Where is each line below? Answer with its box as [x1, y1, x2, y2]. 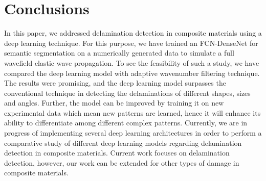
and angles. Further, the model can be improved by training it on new [4, 97, 224, 108]
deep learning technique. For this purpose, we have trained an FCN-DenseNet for [4, 37, 258, 48]
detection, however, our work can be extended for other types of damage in [4, 157, 239, 168]
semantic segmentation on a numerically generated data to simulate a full [4, 47, 234, 58]
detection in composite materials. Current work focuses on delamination [4, 147, 230, 158]
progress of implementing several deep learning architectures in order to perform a [4, 127, 262, 138]
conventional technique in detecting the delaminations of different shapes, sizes [4, 87, 251, 98]
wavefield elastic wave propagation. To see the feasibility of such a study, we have [4, 57, 259, 68]
